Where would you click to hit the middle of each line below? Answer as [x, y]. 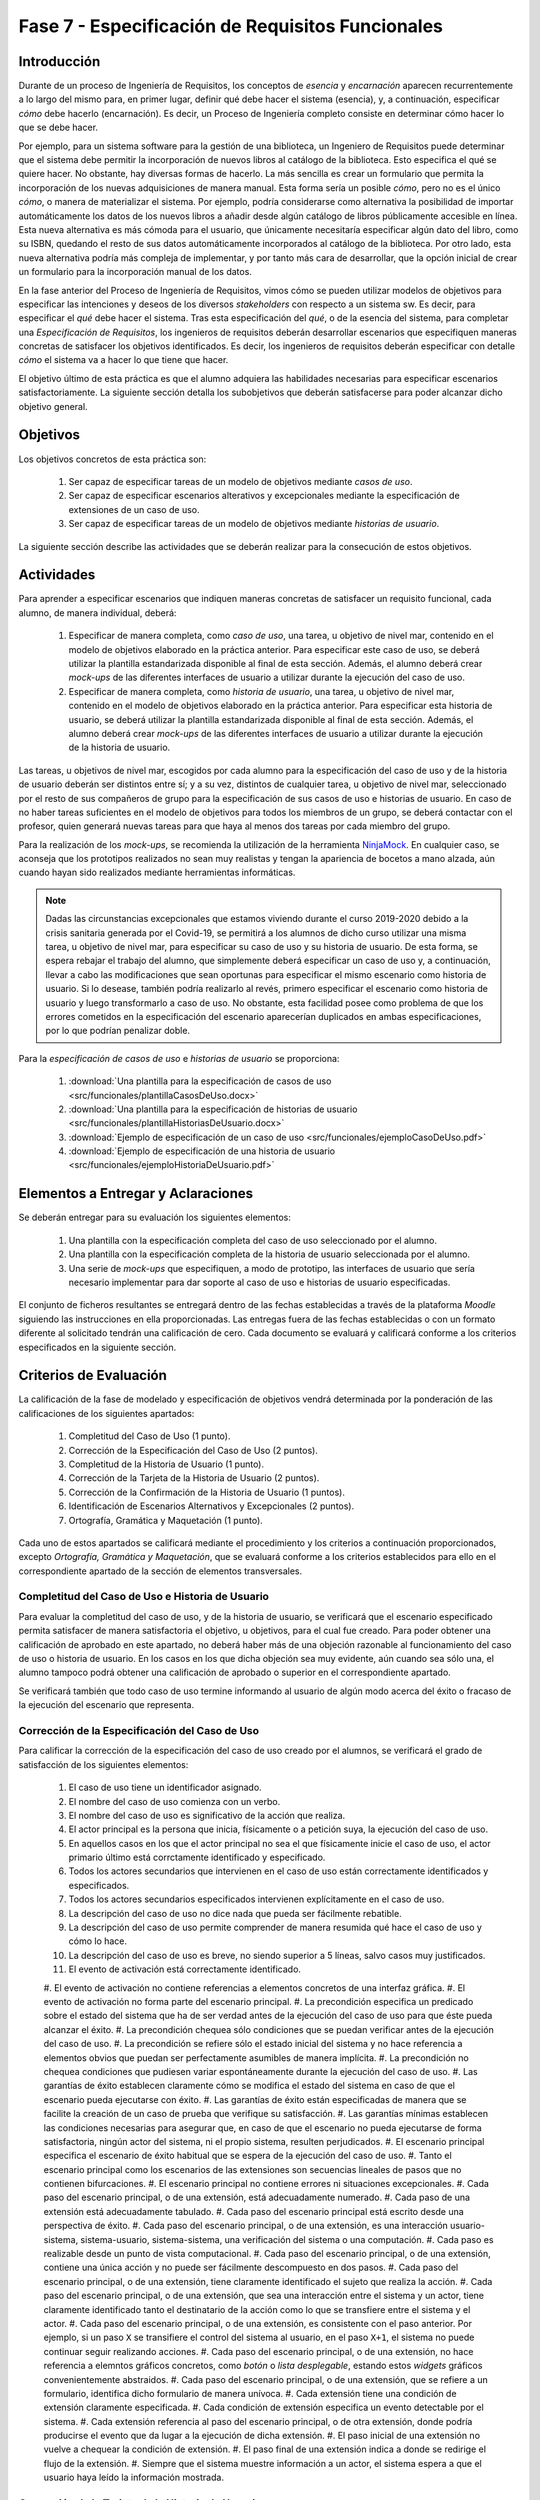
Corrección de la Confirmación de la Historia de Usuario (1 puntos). [206, 1492]
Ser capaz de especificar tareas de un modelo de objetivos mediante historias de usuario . [254, 524]
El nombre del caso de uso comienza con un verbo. [174, 1801]
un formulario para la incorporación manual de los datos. [135, 272]
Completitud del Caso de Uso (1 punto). [149, 1436]
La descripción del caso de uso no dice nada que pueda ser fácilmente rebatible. [235, 1913]
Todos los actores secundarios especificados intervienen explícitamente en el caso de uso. [256, 1899]
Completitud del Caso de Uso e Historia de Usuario [144, 1597]
